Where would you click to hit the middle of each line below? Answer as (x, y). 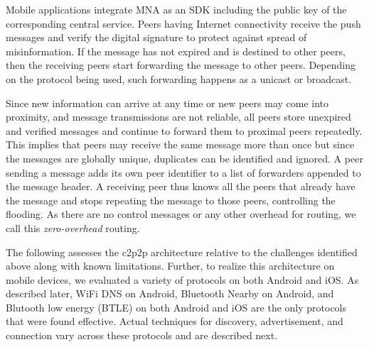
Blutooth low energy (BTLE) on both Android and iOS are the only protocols (176, 307)
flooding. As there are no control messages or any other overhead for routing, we (181, 214)
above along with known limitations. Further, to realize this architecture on (170, 266)
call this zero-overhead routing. (73, 227)
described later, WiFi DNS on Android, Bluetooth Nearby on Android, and (170, 293)
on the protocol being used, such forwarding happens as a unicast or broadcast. (179, 78)
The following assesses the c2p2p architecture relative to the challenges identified (182, 252)
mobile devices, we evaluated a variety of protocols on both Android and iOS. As (182, 279)
